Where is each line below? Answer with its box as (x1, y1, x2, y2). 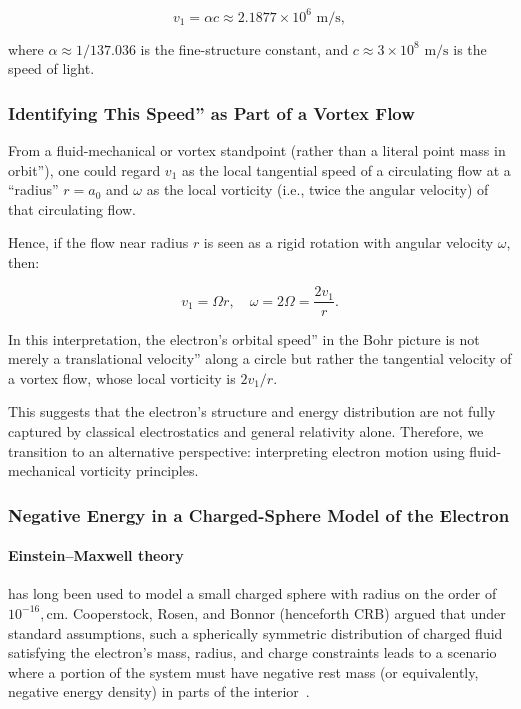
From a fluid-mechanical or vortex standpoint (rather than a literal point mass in (8, 139, 506, 160)
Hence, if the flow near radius (8, 232, 189, 253)
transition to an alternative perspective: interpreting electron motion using (8, 440, 465, 461)
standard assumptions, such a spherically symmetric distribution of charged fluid (8, 622, 503, 643)
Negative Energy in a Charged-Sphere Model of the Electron (8, 502, 510, 527)
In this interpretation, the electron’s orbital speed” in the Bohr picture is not (8, 328, 480, 349)
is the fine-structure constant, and (140, 38, 349, 59)
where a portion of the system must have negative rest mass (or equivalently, (8, 661, 479, 682)
